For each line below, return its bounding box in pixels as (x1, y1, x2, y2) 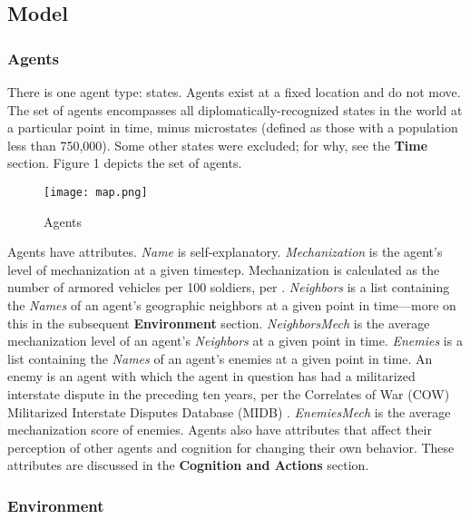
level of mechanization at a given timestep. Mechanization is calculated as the (7, 259, 440, 279)
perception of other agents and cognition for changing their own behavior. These (7, 437, 455, 456)
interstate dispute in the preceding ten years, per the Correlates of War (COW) (7, 384, 450, 403)
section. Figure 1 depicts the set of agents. (7, 153, 242, 172)
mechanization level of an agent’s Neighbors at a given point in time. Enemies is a (7, 331, 463, 350)
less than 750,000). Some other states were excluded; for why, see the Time (7, 135, 428, 154)
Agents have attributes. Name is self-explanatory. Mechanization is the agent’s (7, 242, 443, 261)
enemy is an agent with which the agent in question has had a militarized (7, 367, 416, 386)
